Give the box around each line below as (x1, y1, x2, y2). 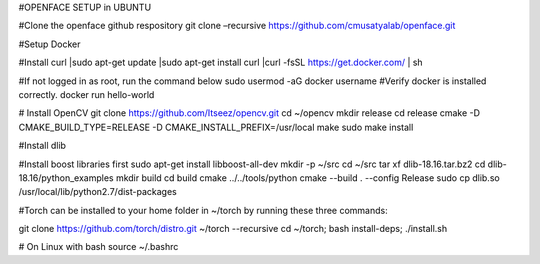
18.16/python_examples (18, 171, 114, 184)
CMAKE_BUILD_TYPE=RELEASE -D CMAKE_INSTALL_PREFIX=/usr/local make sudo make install (18, 121, 414, 133)
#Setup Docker (18, 38, 81, 50)
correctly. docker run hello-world (18, 88, 155, 100)
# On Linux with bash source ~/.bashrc (18, 241, 179, 253)
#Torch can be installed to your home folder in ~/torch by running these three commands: (18, 204, 389, 216)
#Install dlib (18, 140, 67, 152)
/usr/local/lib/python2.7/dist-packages (18, 186, 177, 198)
